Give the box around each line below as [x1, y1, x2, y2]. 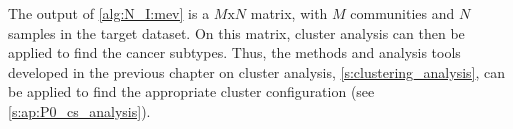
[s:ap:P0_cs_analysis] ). [8, 100, 151, 121]
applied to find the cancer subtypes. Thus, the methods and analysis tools [8, 42, 461, 63]
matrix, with [250, 3, 328, 23]
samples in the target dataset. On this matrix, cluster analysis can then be [8, 22, 465, 43]
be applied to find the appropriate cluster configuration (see [8, 81, 375, 102]
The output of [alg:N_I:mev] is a [8, 3, 210, 23]
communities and [350, 3, 455, 23]
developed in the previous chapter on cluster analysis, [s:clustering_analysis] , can [8, 61, 506, 82]
